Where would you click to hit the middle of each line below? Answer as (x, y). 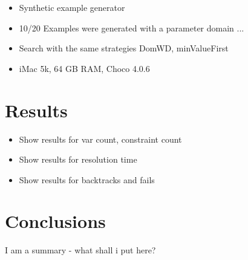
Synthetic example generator (72, 7)
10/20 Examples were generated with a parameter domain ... (132, 28)
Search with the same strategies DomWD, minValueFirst (124, 48)
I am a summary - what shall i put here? (80, 250)
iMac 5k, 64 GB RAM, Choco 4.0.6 (84, 68)
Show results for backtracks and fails (87, 179)
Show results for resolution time (78, 159)
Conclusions (55, 221)
